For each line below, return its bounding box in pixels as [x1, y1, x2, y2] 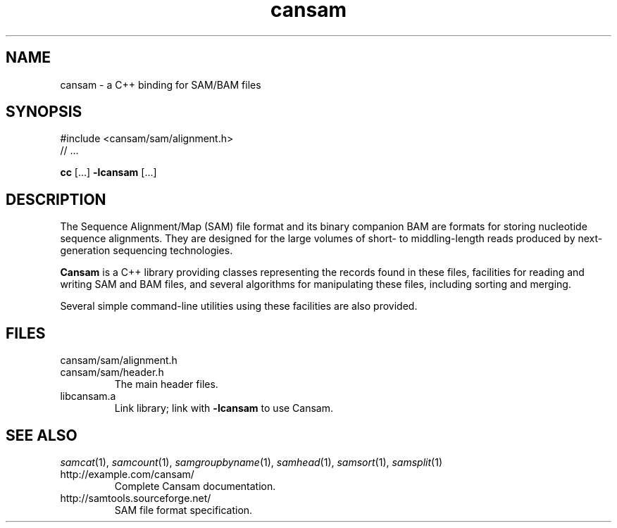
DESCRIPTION [6, 190, 106, 208]
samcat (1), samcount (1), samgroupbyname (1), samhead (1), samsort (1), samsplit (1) [60, 455, 442, 468]
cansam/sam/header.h [60, 366, 164, 379]
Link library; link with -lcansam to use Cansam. [114, 402, 334, 415]
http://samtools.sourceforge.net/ [60, 491, 211, 504]
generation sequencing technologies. [60, 244, 233, 257]
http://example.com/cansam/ [60, 467, 194, 480]
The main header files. [114, 378, 218, 391]
